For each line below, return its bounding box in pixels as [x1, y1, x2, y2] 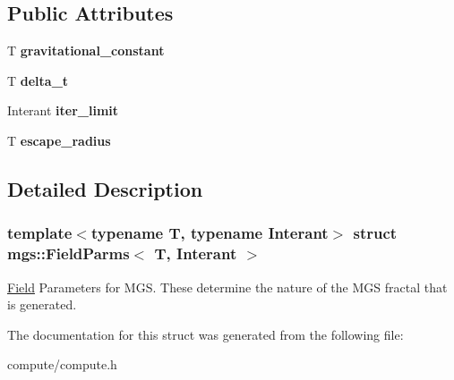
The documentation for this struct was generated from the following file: [7, 325, 404, 343]
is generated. [7, 295, 77, 314]
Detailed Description [7, 174, 203, 202]
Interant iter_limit [7, 101, 119, 120]
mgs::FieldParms [7, 242, 130, 265]
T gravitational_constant [7, 41, 165, 60]
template [7, 222, 73, 244]
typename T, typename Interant [90, 222, 329, 244]
